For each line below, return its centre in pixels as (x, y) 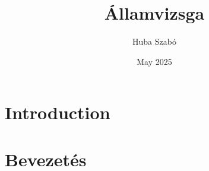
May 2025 (154, 61)
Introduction (58, 112)
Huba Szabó (154, 41)
